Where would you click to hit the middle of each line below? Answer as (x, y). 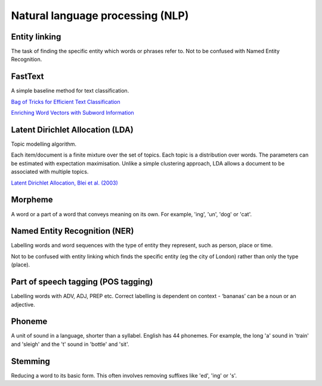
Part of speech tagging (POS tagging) (82, 282)
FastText (27, 77)
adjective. (23, 304)
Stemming (31, 361)
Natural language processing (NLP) (100, 16)
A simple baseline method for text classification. (70, 91)
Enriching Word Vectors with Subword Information (72, 113)
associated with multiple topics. (50, 172)
